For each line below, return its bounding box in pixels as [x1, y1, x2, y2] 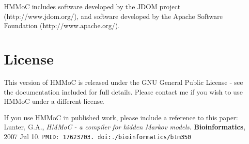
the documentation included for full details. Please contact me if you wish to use [4, 86, 243, 96]
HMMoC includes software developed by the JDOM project [4, 1, 181, 11]
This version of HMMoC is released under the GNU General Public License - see [4, 77, 243, 87]
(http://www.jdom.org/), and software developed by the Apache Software [4, 11, 223, 21]
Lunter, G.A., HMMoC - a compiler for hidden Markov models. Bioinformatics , [4, 122, 246, 132]
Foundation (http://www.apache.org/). [4, 20, 120, 31]
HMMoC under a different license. [4, 96, 105, 106]
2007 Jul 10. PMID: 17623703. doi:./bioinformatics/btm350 [4, 131, 191, 141]
